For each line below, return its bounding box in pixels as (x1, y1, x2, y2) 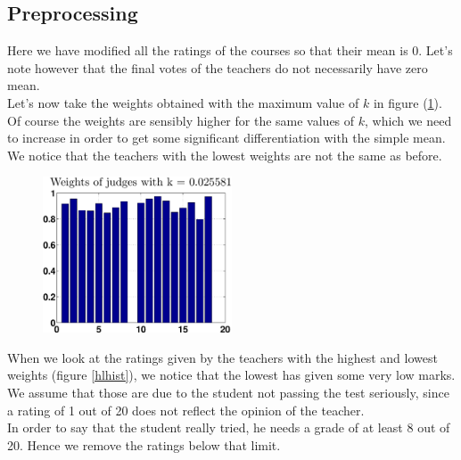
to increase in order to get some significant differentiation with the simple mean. (7, 128, 446, 147)
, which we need (365, 111, 452, 129)
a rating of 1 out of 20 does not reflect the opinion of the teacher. (7, 400, 365, 419)
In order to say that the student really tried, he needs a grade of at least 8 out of (7, 418, 450, 437)
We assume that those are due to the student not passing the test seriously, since (7, 383, 449, 402)
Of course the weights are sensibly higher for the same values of (7, 111, 355, 129)
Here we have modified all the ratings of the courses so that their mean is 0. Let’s (7, 41, 453, 60)
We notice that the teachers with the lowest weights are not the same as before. (7, 145, 442, 164)
